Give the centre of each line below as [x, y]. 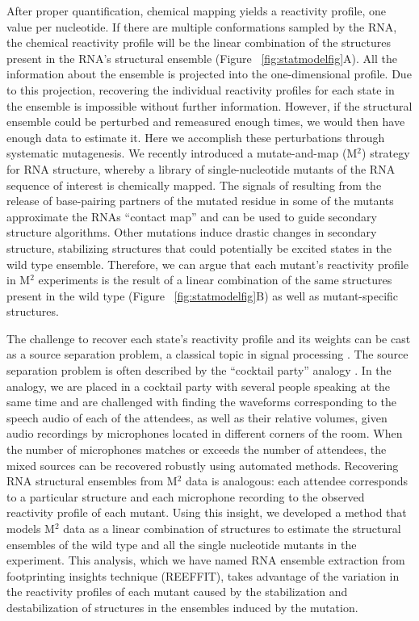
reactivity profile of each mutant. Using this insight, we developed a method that [207, 512]
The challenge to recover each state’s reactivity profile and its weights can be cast [209, 338]
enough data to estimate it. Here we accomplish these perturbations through [196, 137]
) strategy [386, 153]
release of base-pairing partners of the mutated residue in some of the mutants [200, 201]
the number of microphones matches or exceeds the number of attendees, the [197, 449]
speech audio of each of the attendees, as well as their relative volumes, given [197, 417]
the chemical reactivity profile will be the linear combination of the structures [199, 42]
